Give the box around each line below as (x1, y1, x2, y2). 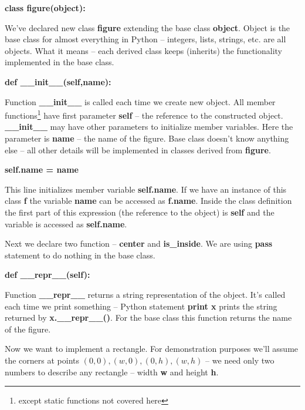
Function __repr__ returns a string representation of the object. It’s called (5, 288, 286, 300)
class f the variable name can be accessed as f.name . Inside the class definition (5, 194, 292, 207)
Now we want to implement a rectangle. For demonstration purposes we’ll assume (5, 342, 299, 355)
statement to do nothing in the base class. (5, 248, 155, 261)
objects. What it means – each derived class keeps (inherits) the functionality (5, 44, 283, 56)
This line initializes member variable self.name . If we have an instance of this (5, 183, 287, 195)
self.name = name (5, 163, 79, 176)
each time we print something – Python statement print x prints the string (5, 300, 277, 312)
